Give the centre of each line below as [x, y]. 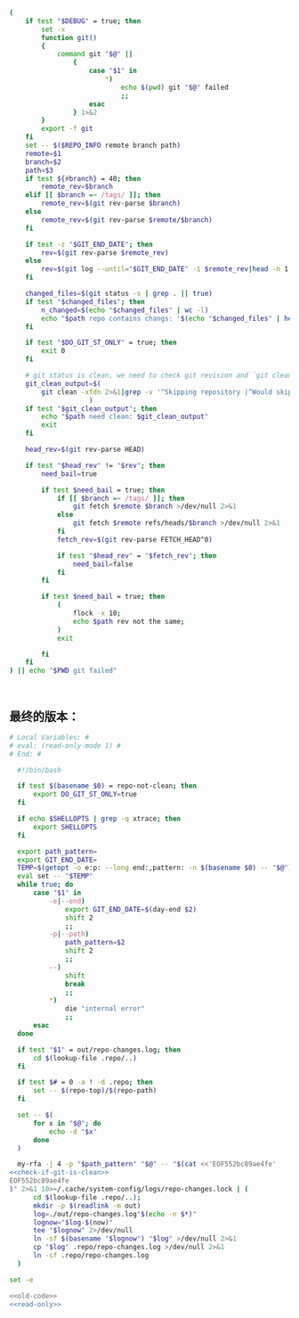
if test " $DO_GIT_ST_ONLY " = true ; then [101, 343]
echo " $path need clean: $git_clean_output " [125, 417]
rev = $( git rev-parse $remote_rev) [105, 253]
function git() [69, 37]
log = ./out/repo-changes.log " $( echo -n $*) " [115, 1214]
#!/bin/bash [40, 770]
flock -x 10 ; [97, 613]
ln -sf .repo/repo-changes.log [91, 1256]
